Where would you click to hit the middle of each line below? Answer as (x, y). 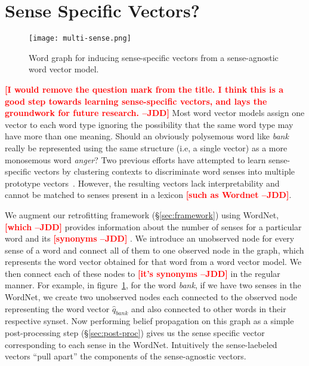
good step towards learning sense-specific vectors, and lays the (136, 101)
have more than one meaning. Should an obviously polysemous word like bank (147, 136)
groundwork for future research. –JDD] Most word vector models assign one (155, 113)
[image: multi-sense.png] (80, 39)
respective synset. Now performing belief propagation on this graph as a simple (149, 321)
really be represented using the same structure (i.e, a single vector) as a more (146, 147)
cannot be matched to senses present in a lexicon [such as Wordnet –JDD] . (148, 195)
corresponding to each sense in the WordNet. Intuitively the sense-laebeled (141, 344)
